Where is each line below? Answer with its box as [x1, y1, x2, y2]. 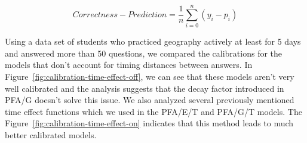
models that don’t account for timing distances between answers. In [5, 58, 253, 71]
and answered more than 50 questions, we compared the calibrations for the [5, 46, 283, 59]
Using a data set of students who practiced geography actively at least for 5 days [5, 35, 301, 48]
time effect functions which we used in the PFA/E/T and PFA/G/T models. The [5, 105, 302, 117]
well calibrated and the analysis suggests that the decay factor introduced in [5, 82, 284, 94]
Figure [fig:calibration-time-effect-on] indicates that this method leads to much [5, 117, 294, 129]
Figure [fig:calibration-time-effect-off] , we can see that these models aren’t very [5, 70, 294, 82]
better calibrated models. [5, 128, 97, 141]
